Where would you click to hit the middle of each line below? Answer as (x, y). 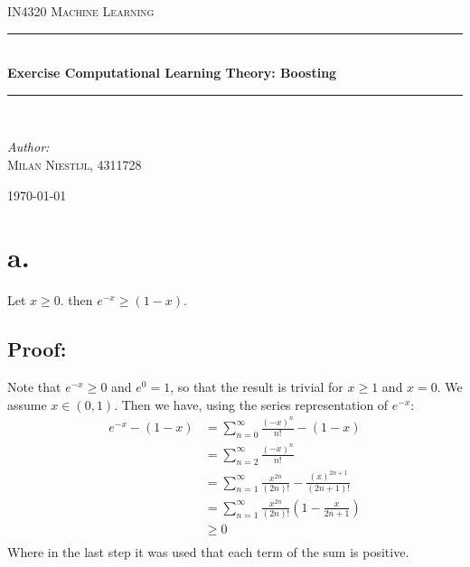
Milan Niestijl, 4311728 (75, 164)
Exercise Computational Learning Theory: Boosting (172, 73)
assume (27, 404)
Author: (28, 147)
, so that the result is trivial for (257, 387)
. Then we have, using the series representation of (251, 404)
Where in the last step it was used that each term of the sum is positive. (208, 552)
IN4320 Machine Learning (81, 11)
